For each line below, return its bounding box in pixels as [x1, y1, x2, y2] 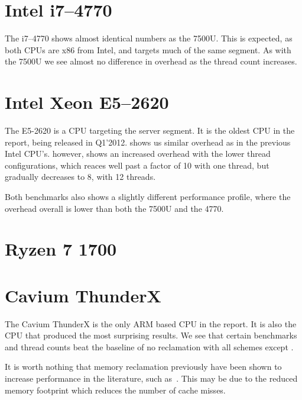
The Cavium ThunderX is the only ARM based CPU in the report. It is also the [5, 317, 297, 330]
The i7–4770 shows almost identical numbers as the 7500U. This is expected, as [5, 32, 293, 44]
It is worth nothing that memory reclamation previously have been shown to [5, 360, 282, 373]
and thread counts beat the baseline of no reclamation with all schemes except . [5, 340, 294, 353]
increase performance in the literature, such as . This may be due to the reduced [5, 372, 298, 385]
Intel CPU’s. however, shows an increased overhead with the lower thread [5, 147, 271, 160]
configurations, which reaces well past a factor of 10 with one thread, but [5, 159, 269, 171]
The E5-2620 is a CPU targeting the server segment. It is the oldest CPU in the [5, 124, 295, 137]
